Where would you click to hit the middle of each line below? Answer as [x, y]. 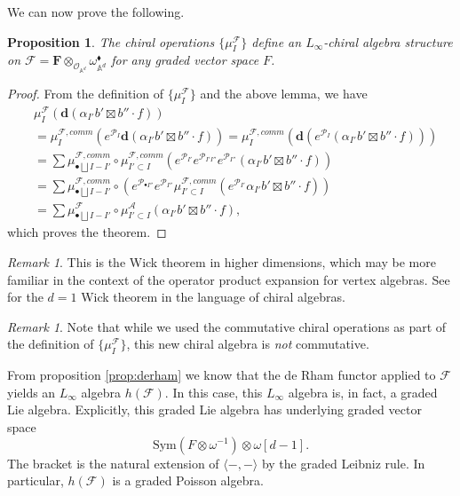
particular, [36, 480]
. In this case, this [214, 392]
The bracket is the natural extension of [113, 463]
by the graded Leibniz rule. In [343, 463]
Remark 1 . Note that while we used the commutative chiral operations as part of [227, 326]
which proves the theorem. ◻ [87, 232]
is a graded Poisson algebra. [188, 480]
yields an [32, 392]
